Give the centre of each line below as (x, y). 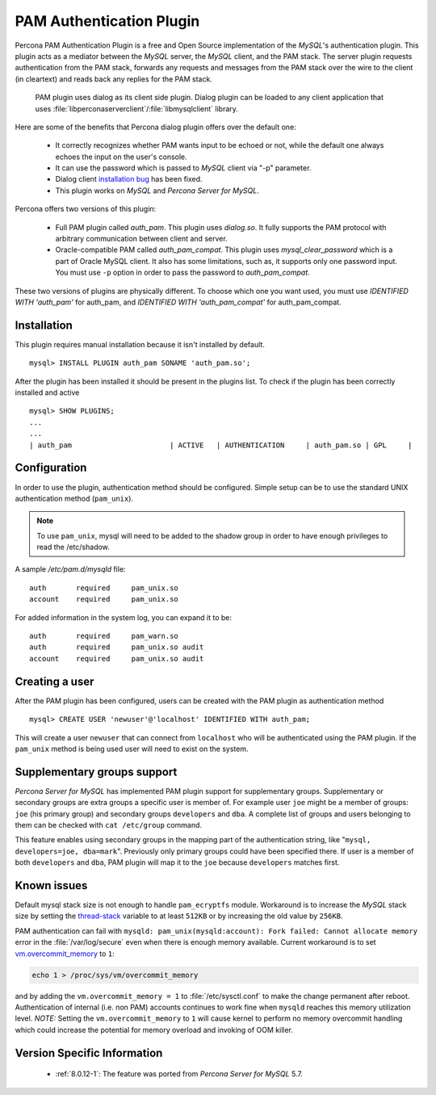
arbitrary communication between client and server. (141, 239)
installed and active (47, 392)
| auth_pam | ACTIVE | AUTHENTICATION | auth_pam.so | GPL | (221, 445)
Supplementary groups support (96, 772)
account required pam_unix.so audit (117, 659)
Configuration (51, 468)
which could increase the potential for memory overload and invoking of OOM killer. (154, 1030)
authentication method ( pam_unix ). (74, 498)
